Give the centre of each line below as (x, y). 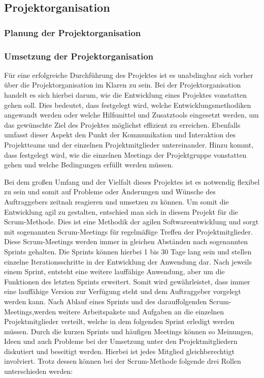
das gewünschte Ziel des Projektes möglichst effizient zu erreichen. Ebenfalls (122, 124)
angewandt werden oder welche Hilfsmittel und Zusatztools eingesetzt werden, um (131, 115)
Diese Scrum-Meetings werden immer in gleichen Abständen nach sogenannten (126, 241)
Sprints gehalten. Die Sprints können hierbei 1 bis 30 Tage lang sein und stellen (128, 251)
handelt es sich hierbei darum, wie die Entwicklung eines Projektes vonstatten (126, 95)
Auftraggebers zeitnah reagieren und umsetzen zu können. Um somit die (117, 201)
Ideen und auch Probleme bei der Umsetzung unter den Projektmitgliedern (121, 341)
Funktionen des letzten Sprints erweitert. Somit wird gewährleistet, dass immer (127, 281)
